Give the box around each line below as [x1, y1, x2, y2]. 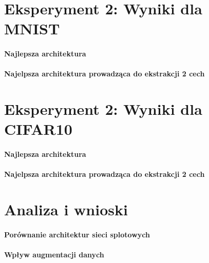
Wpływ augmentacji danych [4, 249, 104, 260]
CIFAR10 [4, 118, 72, 139]
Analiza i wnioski [4, 199, 128, 220]
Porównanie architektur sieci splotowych [4, 229, 150, 239]
